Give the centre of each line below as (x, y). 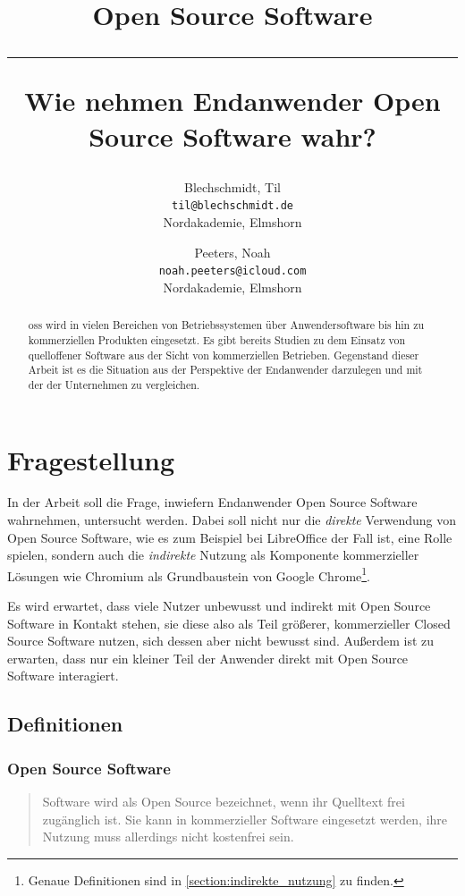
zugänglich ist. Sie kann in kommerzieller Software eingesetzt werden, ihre (245, 819)
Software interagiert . (63, 676)
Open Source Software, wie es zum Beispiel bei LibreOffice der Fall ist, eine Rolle (230, 537)
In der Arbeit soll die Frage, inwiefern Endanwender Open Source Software (212, 502)
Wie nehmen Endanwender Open (232, 101)
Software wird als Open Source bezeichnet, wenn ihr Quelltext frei (224, 802)
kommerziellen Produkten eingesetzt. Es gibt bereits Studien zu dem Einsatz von (217, 339)
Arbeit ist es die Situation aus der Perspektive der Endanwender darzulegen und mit (225, 370)
